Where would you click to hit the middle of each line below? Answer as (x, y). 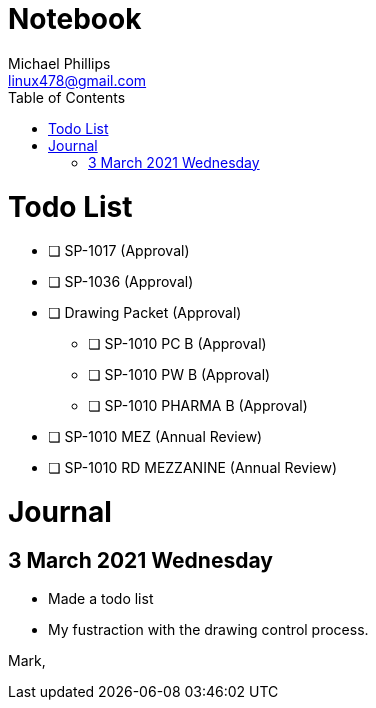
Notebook (75, 19)
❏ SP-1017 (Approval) (119, 251)
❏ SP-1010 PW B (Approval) (179, 375)
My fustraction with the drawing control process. (208, 630)
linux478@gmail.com (77, 80)
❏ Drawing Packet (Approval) (145, 313)
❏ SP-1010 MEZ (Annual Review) (155, 437)
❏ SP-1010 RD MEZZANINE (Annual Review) (192, 468)
